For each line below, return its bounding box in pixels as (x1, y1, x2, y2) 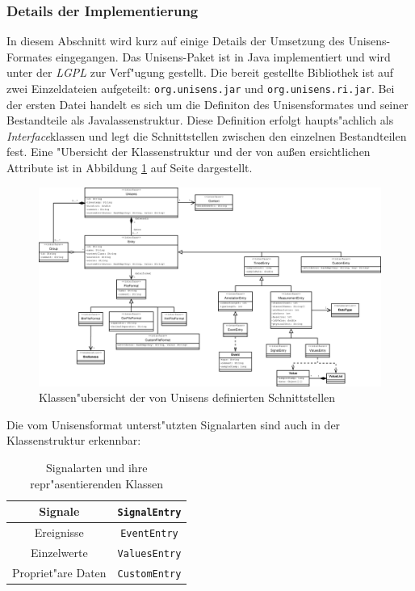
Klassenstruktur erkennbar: (6, 432, 141, 449)
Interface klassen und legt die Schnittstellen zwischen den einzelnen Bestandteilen (6, 127, 407, 144)
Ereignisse (34, 524, 84, 541)
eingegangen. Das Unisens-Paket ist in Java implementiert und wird (55, 48, 391, 65)
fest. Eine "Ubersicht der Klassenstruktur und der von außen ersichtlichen (6, 143, 371, 160)
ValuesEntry (117, 547, 182, 559)
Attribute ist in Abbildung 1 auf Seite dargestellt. (6, 159, 253, 176)
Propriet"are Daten (12, 564, 107, 580)
